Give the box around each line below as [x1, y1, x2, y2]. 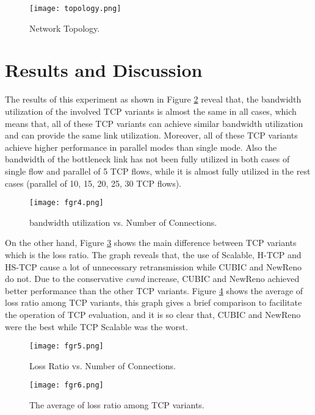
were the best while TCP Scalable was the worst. [5, 320, 188, 333]
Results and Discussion [5, 57, 203, 82]
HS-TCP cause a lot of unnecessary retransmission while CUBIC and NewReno [5, 260, 302, 273]
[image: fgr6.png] [29, 381, 104, 390]
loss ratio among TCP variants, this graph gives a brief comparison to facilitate [5, 296, 302, 309]
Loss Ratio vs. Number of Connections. [29, 359, 176, 372]
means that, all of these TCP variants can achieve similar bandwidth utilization [5, 117, 303, 129]
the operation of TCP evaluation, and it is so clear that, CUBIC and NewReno [5, 308, 301, 320]
